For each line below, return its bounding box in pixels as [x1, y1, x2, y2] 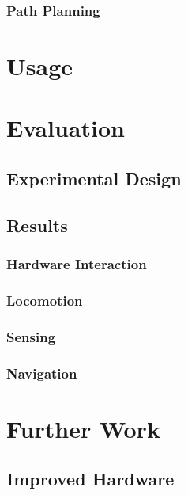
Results [6, 212, 68, 237]
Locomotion [6, 290, 83, 310]
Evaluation [6, 112, 125, 144]
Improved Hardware [6, 466, 175, 491]
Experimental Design [6, 166, 182, 190]
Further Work [6, 412, 160, 444]
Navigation [6, 363, 77, 383]
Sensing [6, 326, 56, 346]
